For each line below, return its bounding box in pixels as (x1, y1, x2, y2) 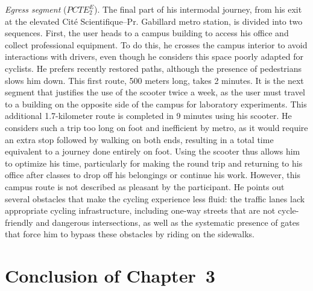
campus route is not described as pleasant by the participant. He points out (5, 180, 285, 193)
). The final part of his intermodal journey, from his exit (94, 3, 302, 15)
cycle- (277, 204, 299, 217)
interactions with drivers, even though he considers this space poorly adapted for (5, 50, 303, 63)
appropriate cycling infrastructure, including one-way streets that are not (5, 204, 276, 217)
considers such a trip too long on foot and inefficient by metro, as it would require (5, 121, 308, 133)
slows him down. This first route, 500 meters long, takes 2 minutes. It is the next (5, 74, 304, 86)
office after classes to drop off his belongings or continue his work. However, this (5, 168, 300, 181)
